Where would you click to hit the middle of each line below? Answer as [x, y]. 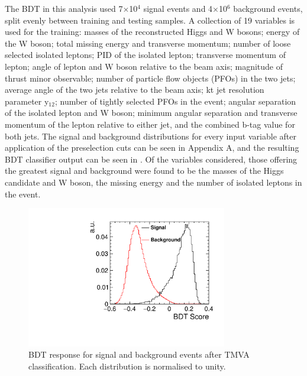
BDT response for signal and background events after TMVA [139, 354]
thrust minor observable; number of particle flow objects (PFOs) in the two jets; [150, 78]
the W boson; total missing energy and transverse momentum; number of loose [148, 43]
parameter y [27, 101]
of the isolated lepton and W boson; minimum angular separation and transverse [151, 113]
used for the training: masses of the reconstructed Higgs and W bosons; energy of [152, 32]
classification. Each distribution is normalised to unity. [127, 366]
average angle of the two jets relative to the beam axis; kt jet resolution [135, 90]
